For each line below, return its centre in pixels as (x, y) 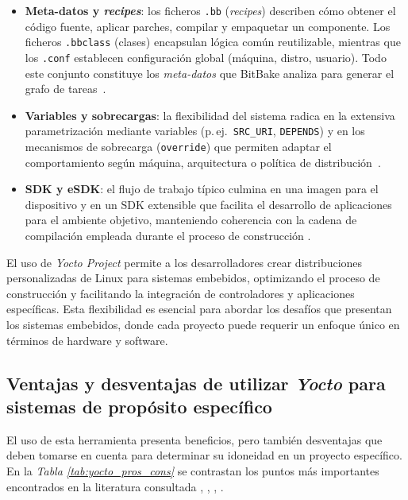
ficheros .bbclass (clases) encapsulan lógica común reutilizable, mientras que (213, 42)
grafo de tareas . (65, 89)
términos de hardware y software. (87, 340)
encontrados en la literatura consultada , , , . (115, 486)
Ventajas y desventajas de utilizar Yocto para (196, 383)
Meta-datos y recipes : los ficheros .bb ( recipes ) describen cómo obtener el (210, 10)
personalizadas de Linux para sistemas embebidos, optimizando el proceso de (193, 278)
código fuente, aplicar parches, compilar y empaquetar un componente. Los (208, 26)
